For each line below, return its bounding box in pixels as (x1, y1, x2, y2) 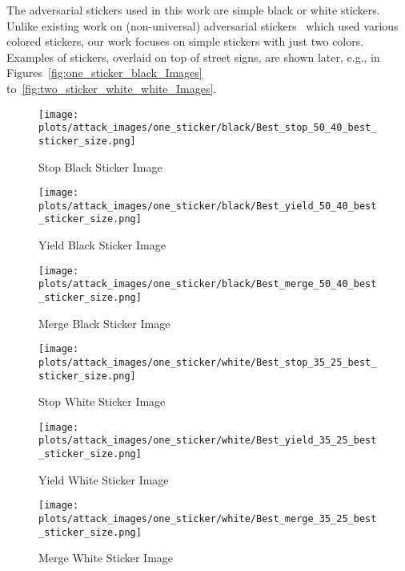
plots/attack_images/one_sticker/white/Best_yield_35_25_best (38, 435, 377, 447)
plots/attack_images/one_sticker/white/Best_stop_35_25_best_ (38, 356, 377, 368)
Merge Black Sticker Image (38, 314, 170, 331)
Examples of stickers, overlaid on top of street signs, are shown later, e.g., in (6, 48, 380, 65)
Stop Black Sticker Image (38, 158, 162, 175)
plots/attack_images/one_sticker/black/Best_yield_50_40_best (38, 200, 377, 212)
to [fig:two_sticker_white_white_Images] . (6, 79, 217, 96)
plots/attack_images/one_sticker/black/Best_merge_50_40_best (38, 278, 377, 290)
